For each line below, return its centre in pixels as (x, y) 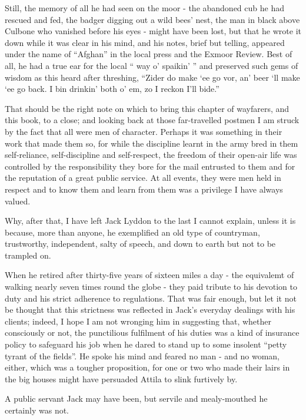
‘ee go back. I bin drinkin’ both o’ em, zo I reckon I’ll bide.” (112, 89)
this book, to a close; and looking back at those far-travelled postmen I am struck (152, 120)
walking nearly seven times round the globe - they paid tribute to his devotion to (151, 287)
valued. (18, 201)
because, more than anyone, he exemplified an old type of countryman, (132, 232)
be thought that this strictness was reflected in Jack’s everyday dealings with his (150, 310)
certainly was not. (37, 410)
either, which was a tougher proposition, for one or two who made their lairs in (147, 367)
